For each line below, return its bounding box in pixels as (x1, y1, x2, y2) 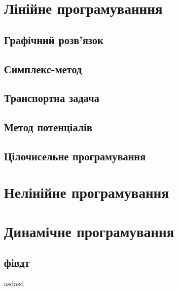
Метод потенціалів (4, 119, 93, 135)
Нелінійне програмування (4, 182, 169, 202)
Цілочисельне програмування (4, 148, 146, 163)
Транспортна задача (4, 90, 100, 105)
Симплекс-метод (4, 61, 82, 76)
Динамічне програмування (4, 221, 175, 241)
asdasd (4, 278, 24, 289)
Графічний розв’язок (4, 32, 104, 47)
